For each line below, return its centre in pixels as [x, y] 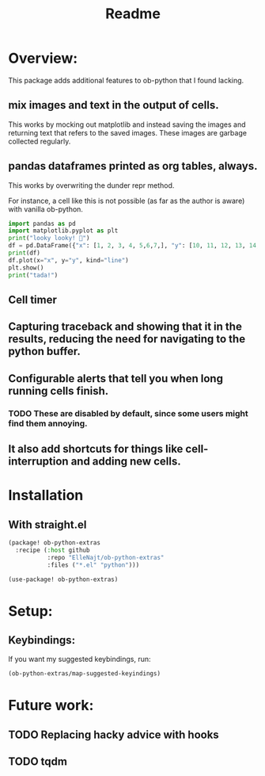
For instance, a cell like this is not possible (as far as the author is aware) [127, 201]
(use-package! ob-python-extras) [63, 579]
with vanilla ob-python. [45, 209]
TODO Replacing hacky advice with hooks [114, 734]
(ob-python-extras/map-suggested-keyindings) [84, 674]
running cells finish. [59, 390]
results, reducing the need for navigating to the [127, 339]
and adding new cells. [126, 462]
